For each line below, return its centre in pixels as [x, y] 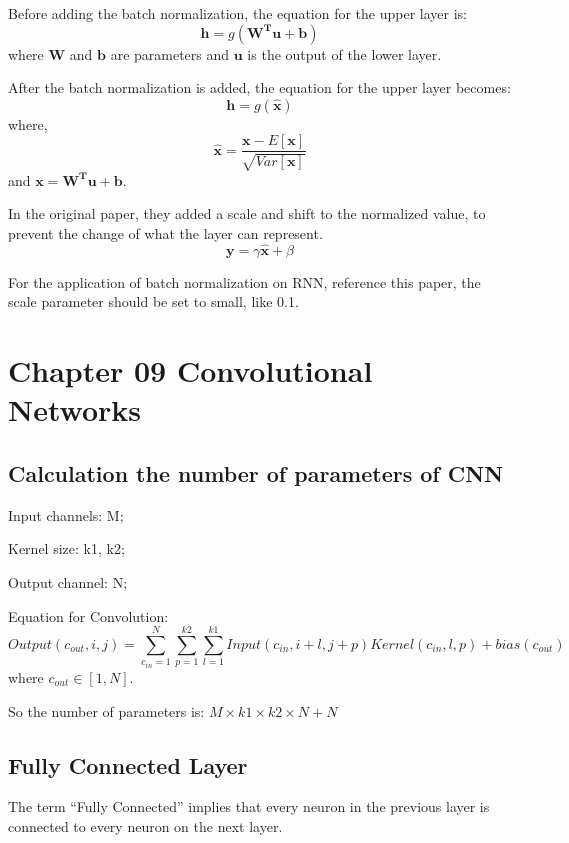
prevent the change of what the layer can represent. [165, 233]
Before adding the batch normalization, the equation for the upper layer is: [238, 13]
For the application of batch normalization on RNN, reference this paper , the [244, 281]
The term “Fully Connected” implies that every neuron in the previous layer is [249, 806]
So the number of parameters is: [106, 710]
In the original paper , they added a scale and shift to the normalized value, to [247, 213]
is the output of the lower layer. [344, 53]
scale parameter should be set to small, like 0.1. [153, 301]
